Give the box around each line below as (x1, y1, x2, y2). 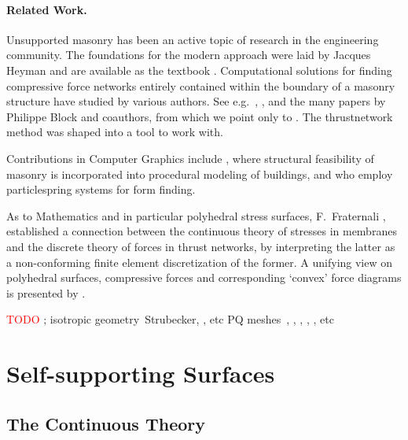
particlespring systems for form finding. (6, 181, 196, 198)
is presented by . (6, 284, 86, 301)
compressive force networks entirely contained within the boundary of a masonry (6, 77, 395, 94)
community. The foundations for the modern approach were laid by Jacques (6, 46, 371, 63)
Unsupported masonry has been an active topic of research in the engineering (6, 31, 379, 47)
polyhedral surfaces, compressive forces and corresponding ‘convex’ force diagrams (6, 269, 402, 286)
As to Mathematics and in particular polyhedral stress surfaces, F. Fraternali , (6, 207, 386, 224)
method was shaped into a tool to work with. (6, 124, 223, 140)
